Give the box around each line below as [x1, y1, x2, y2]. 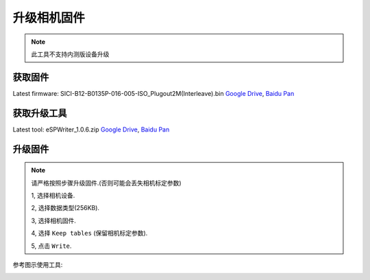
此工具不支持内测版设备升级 [31, 50, 110, 58]
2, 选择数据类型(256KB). [31, 204, 99, 212]
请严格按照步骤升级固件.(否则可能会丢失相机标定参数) [31, 179, 182, 187]
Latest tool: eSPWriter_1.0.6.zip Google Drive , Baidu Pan [12, 125, 170, 133]
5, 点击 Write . [31, 242, 72, 250]
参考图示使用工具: [12, 260, 63, 268]
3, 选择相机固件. [31, 216, 77, 225]
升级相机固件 [12, 10, 86, 25]
